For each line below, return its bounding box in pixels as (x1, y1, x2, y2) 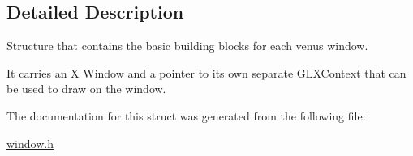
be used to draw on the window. (6, 80, 166, 97)
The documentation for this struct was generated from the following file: (6, 107, 366, 124)
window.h (6, 134, 54, 151)
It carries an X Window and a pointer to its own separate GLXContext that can (6, 64, 407, 81)
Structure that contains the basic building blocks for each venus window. (6, 37, 368, 54)
